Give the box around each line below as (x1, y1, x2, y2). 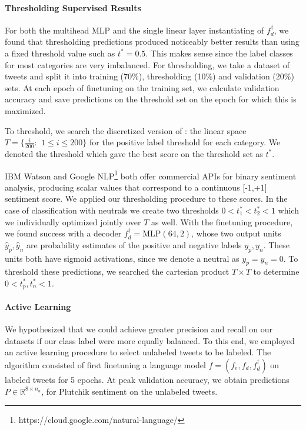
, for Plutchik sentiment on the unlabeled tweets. (41, 385, 218, 397)
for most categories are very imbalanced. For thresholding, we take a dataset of (5, 58, 290, 71)
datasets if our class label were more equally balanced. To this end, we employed (5, 334, 295, 346)
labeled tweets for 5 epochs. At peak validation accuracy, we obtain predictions (5, 374, 290, 385)
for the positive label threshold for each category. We (89, 136, 281, 148)
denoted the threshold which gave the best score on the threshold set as (5, 147, 263, 159)
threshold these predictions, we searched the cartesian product (5, 265, 229, 278)
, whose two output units (191, 227, 281, 239)
